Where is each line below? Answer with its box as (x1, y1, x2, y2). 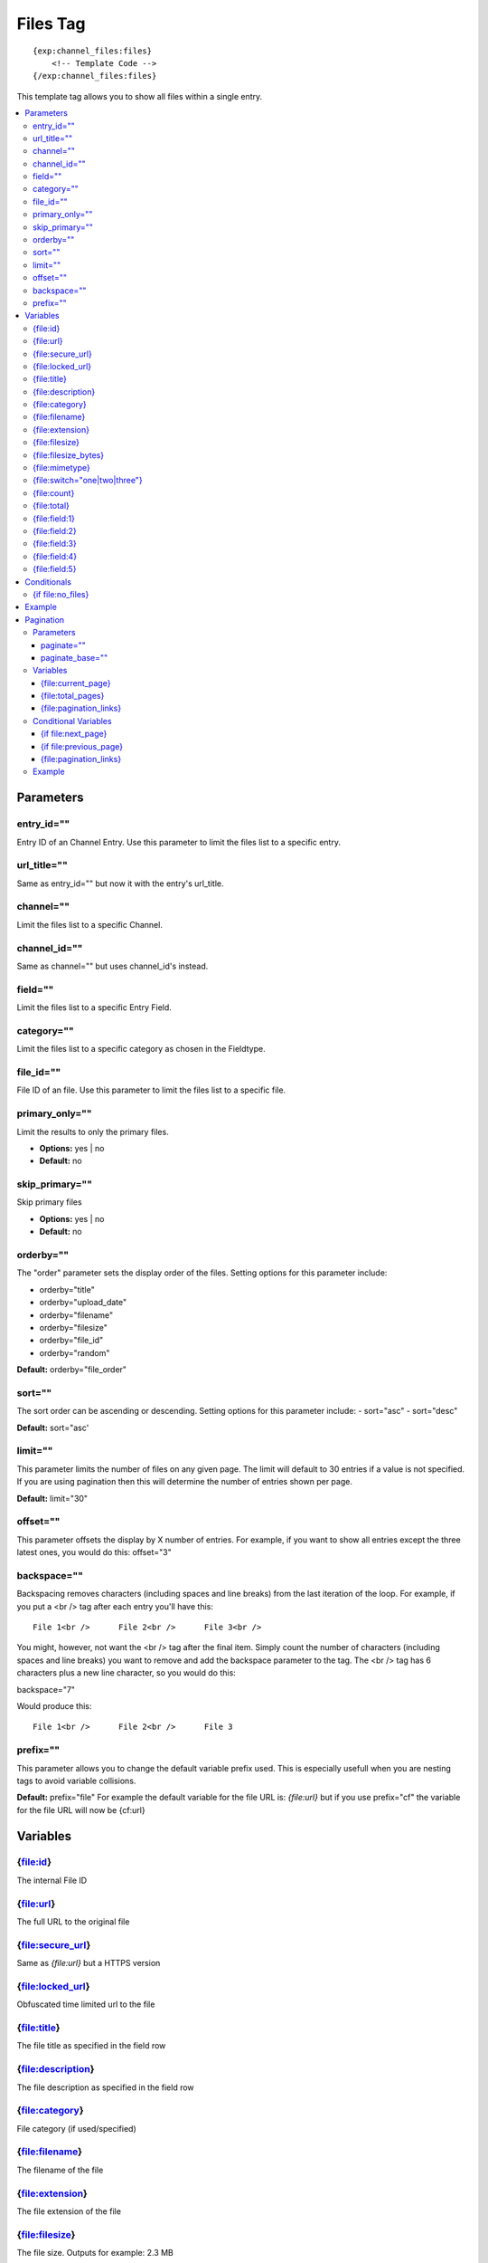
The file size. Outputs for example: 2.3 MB (16, 2248, 174, 2258)
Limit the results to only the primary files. (16, 1126, 169, 1137)
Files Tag (16, 14, 86, 33)
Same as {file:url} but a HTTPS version (16, 1958, 161, 1969)
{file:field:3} (33, 539, 77, 549)
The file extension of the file (16, 2205, 122, 2217)
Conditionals (24, 576, 72, 587)
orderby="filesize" (39, 1322, 108, 1332)
